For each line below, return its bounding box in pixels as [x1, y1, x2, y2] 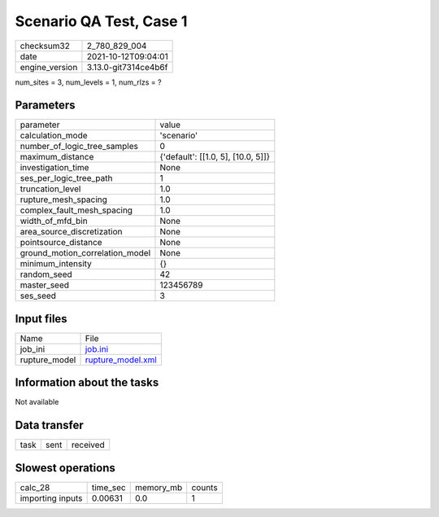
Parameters [15, 99, 76, 112]
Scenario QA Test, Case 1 [15, 12, 188, 30]
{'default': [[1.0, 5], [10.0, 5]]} [159, 151, 271, 163]
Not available [15, 397, 59, 407]
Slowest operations [15, 461, 115, 475]
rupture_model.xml [85, 354, 158, 366]
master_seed [20, 279, 69, 291]
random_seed [20, 269, 72, 280]
